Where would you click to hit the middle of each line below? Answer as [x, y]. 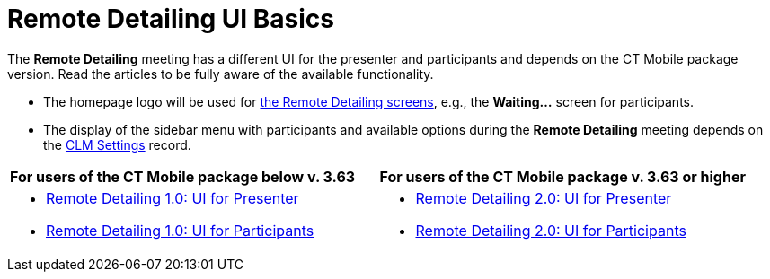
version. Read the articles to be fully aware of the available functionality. [221, 74]
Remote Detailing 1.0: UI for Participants [180, 230]
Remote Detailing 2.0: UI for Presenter [544, 198]
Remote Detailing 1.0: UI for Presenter [173, 198]
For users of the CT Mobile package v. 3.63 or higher [562, 176]
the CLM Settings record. [117, 144]
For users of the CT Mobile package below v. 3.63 [183, 176]
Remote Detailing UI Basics [171, 19]
